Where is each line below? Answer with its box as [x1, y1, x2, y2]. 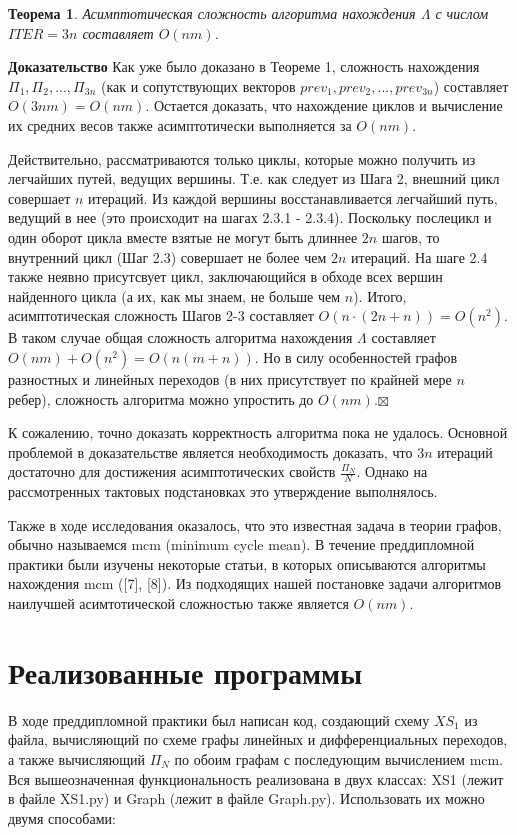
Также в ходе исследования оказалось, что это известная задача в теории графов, [8, 514, 502, 535]
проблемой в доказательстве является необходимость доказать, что [8, 441, 413, 462]
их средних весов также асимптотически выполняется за [8, 114, 352, 135]
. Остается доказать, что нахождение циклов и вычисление [145, 95, 503, 116]
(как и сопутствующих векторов [100, 75, 296, 96]
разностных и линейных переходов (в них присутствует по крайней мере [8, 368, 452, 389]
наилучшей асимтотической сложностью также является [8, 593, 349, 614]
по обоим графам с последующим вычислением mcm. [174, 748, 504, 769]
